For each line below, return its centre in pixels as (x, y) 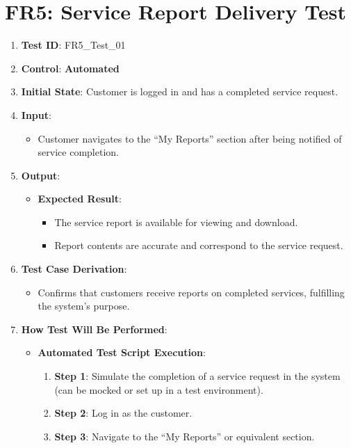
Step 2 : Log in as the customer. (123, 413)
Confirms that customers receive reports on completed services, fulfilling (191, 292)
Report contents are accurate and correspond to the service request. (199, 245)
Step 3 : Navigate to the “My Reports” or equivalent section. (185, 436)
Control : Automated (70, 68)
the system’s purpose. (84, 306)
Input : (36, 114)
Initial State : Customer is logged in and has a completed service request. (180, 91)
